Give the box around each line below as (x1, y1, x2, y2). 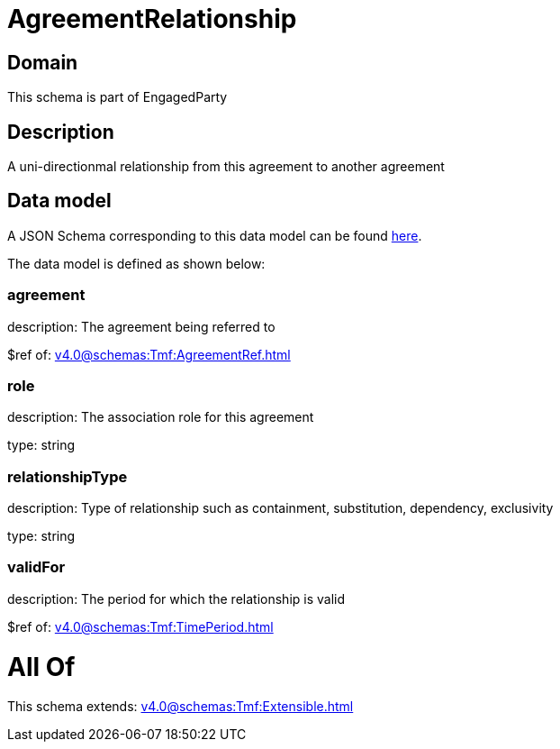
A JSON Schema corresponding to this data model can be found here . (7, 227, 422, 243)
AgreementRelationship (7, 4, 297, 34)
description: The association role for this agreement (7, 409, 314, 425)
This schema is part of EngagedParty (7, 89, 228, 105)
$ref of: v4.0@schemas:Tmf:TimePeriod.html (7, 618, 274, 635)
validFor (7, 558, 66, 577)
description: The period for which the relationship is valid (7, 590, 346, 607)
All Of (7, 651, 76, 682)
